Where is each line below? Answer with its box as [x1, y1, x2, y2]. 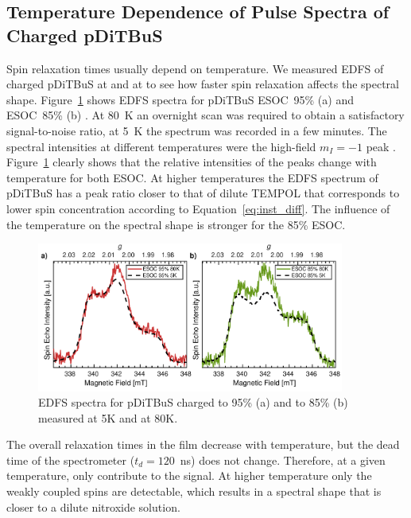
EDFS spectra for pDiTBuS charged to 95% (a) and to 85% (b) [38, 394, 348, 411]
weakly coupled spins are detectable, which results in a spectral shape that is [6, 483, 382, 500]
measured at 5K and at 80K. [38, 409, 178, 426]
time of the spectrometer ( [6, 451, 135, 468]
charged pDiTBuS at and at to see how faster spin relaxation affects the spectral [6, 76, 400, 92]
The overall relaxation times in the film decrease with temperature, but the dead [6, 436, 400, 453]
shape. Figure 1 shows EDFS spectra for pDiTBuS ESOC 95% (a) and [6, 91, 354, 107]
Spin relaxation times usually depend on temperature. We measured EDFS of [6, 60, 384, 76]
